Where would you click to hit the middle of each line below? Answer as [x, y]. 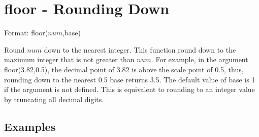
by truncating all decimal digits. [54, 99]
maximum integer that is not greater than [69, 59]
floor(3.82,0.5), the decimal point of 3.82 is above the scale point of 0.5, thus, [124, 69]
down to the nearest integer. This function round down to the [140, 49]
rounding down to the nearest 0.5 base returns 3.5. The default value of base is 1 [130, 79]
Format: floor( [26, 33]
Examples [30, 126]
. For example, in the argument [200, 59]
